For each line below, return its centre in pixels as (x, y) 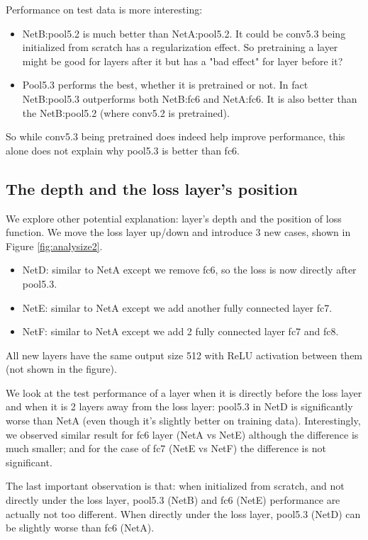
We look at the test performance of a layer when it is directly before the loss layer (184, 392)
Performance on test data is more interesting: (104, 9)
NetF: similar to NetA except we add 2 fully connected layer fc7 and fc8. (180, 331)
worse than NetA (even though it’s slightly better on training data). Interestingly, (183, 421)
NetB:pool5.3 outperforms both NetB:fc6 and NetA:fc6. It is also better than (190, 98)
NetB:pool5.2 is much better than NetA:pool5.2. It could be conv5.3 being (184, 33)
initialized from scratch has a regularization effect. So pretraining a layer (180, 47)
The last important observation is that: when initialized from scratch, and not (175, 486)
